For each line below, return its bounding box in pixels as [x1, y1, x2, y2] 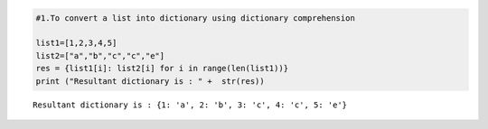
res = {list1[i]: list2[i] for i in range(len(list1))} [35, 63, 289, 74]
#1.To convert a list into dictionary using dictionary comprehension [35, 13, 356, 23]
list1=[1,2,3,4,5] [35, 38, 117, 49]
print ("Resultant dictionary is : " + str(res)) [35, 76, 266, 86]
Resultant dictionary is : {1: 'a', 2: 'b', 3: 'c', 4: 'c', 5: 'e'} [33, 99, 348, 110]
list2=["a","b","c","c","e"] [35, 51, 165, 60]
